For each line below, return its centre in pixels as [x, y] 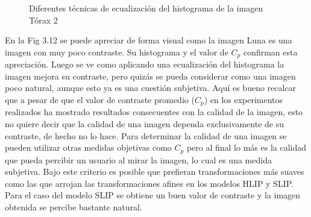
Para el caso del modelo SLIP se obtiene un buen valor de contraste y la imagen [153, 195]
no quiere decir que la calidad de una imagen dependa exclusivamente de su [144, 124]
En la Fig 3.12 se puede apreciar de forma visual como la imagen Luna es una [149, 40]
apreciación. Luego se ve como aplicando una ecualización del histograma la [145, 64]
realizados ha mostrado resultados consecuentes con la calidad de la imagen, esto [154, 112]
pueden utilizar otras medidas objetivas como [88, 147]
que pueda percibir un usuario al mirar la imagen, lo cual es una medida [138, 159]
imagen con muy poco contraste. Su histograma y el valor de [117, 52]
